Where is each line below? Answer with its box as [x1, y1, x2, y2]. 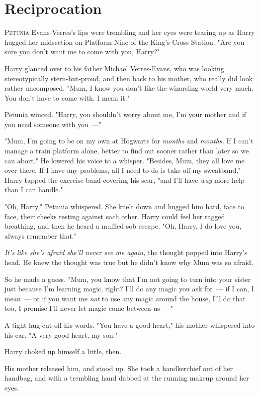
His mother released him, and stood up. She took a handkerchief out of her [4, 363, 233, 373]
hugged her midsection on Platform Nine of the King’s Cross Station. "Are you [4, 36, 245, 47]
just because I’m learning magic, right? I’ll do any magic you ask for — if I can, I [4, 283, 254, 294]
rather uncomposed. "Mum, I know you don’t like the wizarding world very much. [4, 83, 254, 93]
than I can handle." [4, 184, 63, 195]
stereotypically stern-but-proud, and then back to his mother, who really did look [4, 73, 253, 83]
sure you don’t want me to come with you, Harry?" [4, 46, 160, 57]
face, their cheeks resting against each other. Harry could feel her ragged [4, 211, 225, 221]
